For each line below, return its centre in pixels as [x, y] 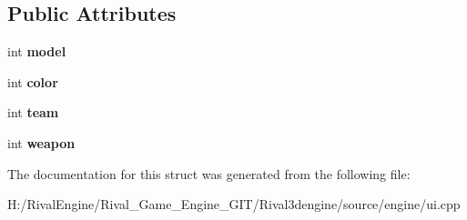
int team [33, 112]
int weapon [41, 142]
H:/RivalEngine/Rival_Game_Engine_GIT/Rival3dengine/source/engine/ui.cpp [234, 204]
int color [33, 81]
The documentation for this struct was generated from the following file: [209, 173]
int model [37, 51]
